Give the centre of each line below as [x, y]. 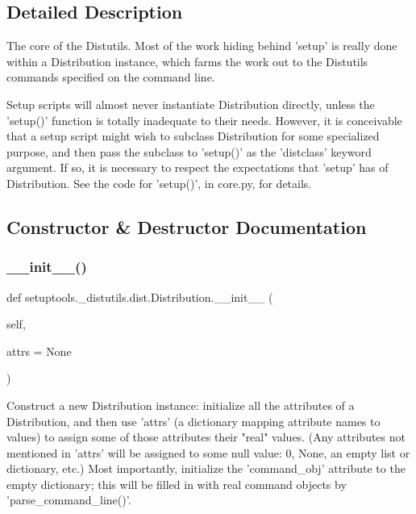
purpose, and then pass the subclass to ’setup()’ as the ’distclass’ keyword [189, 151]
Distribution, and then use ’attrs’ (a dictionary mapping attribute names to [193, 421]
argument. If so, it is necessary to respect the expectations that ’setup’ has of [198, 167]
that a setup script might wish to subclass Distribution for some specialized [193, 136]
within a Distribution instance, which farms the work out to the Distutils [187, 61]
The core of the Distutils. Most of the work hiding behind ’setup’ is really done [202, 46]
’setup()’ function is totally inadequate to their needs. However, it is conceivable [204, 120]
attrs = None [39, 351]
